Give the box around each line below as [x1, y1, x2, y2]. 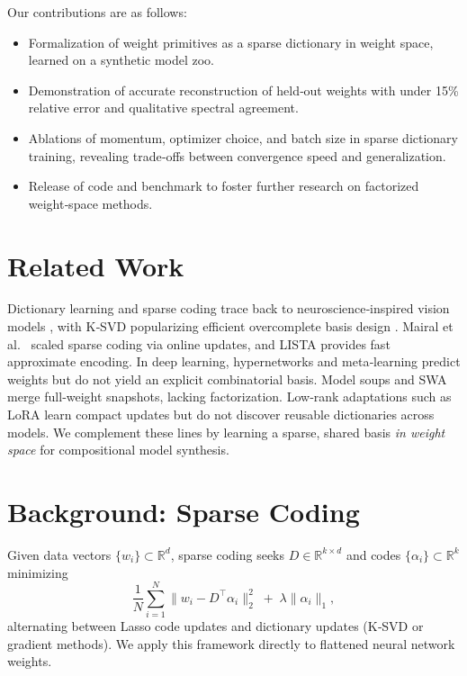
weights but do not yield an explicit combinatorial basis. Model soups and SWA [7, 369, 447, 388]
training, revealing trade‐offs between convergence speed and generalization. [28, 146, 446, 165]
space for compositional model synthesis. [7, 440, 229, 459]
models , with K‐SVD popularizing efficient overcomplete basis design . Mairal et [7, 317, 454, 336]
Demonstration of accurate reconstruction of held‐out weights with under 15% [28, 80, 459, 99]
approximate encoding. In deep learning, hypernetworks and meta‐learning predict [7, 352, 461, 371]
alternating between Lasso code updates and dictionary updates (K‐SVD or [7, 617, 424, 635]
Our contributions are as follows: [7, 3, 187, 21]
